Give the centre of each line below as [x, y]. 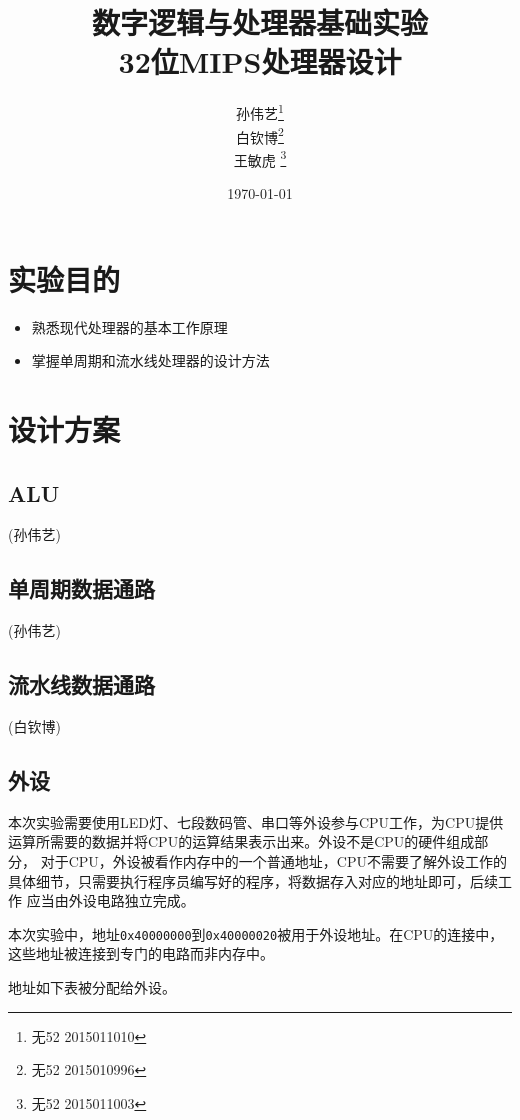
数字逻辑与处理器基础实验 [259, 22]
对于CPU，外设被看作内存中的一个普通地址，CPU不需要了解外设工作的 [273, 860]
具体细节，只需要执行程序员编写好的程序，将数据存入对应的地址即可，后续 [253, 880]
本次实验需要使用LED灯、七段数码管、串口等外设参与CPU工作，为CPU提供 [256, 821]
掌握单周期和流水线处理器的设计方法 [150, 360]
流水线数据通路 [81, 684]
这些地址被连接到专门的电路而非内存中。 [141, 953]
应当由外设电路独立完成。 [110, 900]
